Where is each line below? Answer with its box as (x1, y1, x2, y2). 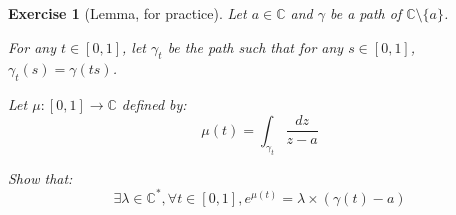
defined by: (121, 94, 187, 115)
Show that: (8, 167, 73, 188)
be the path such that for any (167, 36, 344, 57)
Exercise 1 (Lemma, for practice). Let (8, 3, 247, 23)
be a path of (330, 3, 402, 23)
